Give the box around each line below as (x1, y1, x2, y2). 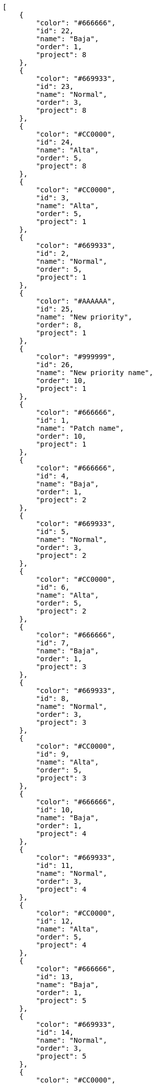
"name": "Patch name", (36, 424, 124, 432)
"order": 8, (36, 321, 82, 329)
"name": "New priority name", (36, 369, 154, 377)
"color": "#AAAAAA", (36, 297, 116, 305)
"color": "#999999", (36, 353, 116, 361)
